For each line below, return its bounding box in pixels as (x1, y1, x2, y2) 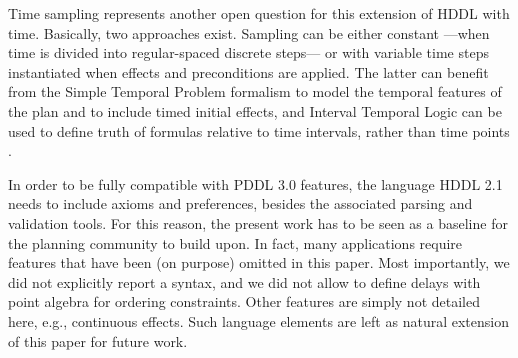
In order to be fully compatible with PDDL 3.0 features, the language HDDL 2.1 (8, 173, 503, 194)
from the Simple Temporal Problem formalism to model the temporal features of (8, 81, 502, 102)
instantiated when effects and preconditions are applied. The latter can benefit (8, 61, 489, 82)
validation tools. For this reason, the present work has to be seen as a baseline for (8, 212, 508, 233)
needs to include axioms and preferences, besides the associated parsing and (8, 193, 473, 214)
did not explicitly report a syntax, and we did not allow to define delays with (8, 271, 481, 292)
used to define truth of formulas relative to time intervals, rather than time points (8, 120, 510, 141)
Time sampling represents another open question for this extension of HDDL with (8, 3, 510, 23)
